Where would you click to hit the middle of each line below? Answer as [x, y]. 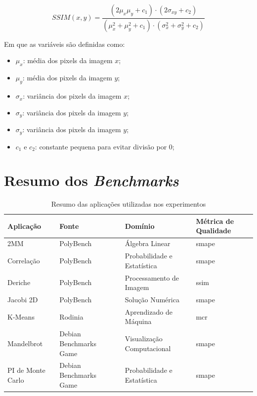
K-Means [21, 316]
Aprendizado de [149, 311]
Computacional [148, 348]
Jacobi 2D [23, 300]
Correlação [24, 260]
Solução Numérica [152, 300]
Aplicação [24, 226]
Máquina [138, 321]
